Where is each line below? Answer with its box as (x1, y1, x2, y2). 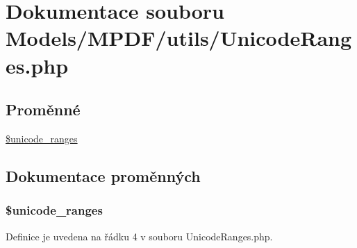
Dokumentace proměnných (6, 165, 201, 186)
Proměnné (6, 99, 81, 120)
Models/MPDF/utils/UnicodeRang (6, 24, 352, 52)
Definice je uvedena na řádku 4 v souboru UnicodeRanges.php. (6, 229, 273, 243)
